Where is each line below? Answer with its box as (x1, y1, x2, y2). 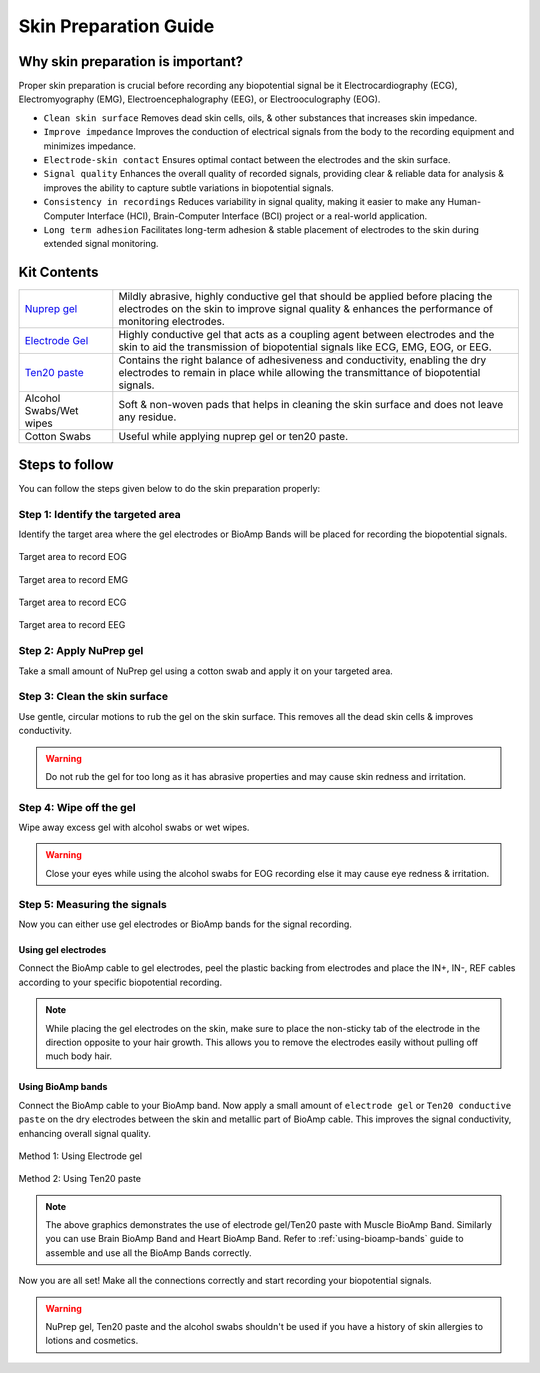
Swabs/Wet (24, 404, 79, 418)
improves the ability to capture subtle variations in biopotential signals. (43, 181, 334, 194)
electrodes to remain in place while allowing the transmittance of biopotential (118, 366, 481, 380)
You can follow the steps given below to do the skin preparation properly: (18, 482, 321, 494)
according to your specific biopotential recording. (18, 976, 223, 988)
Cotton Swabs (24, 430, 92, 444)
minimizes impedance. (43, 140, 137, 152)
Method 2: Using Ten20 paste (18, 1173, 142, 1185)
